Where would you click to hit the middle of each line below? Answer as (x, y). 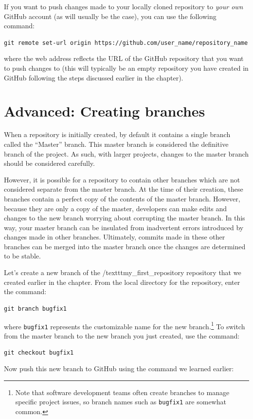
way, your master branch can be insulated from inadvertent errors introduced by (124, 227)
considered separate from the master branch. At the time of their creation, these (124, 189)
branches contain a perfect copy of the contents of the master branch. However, (122, 198)
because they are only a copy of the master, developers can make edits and (116, 208)
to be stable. (22, 256)
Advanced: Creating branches (105, 111)
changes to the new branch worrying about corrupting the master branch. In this (125, 218)
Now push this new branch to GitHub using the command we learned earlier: (119, 369)
